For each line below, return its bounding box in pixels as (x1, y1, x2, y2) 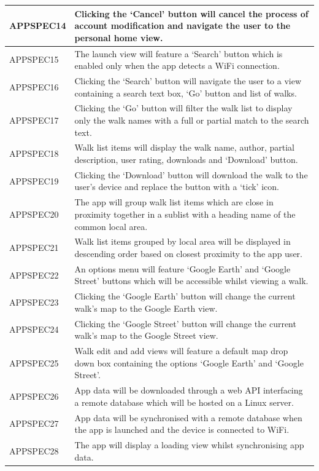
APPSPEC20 (9, 207, 59, 220)
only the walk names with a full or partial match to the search (74, 114, 309, 126)
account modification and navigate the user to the (74, 19, 291, 32)
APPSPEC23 (9, 296, 59, 309)
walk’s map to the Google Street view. (74, 329, 218, 342)
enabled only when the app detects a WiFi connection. (74, 59, 280, 72)
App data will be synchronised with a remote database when (74, 411, 302, 424)
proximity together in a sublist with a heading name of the (74, 207, 296, 220)
